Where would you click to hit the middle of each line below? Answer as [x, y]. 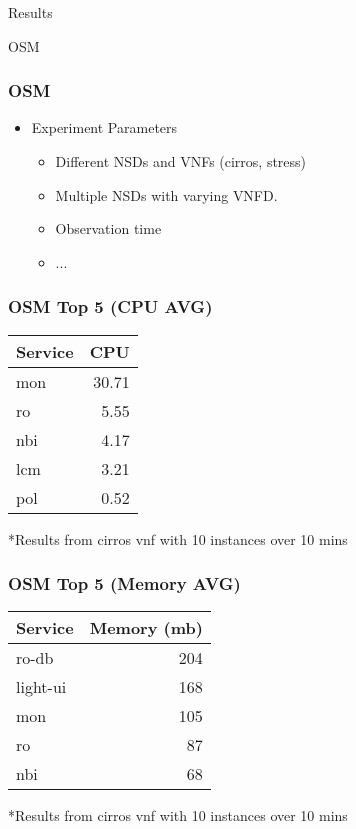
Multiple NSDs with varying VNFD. [166, 194]
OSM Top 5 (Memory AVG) [124, 583]
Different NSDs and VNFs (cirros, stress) [181, 161]
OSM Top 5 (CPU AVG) [110, 306]
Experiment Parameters [104, 127]
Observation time [108, 228]
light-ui [41, 687]
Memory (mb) [146, 628]
